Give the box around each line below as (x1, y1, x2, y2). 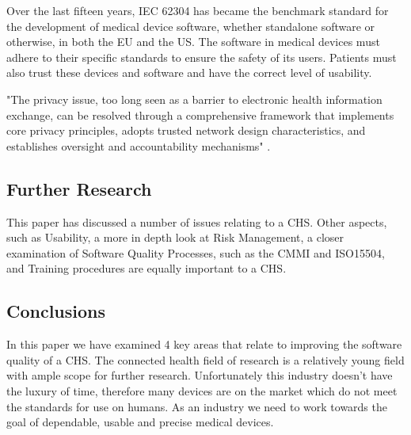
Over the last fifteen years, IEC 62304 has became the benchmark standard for (6, 2, 389, 18)
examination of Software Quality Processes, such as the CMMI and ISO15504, (6, 244, 385, 261)
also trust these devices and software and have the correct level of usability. (6, 64, 372, 81)
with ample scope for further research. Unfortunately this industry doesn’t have (6, 367, 393, 383)
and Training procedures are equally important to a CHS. (6, 260, 287, 277)
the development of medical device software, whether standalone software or (6, 17, 375, 34)
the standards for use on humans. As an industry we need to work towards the (6, 398, 387, 414)
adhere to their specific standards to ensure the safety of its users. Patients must (6, 48, 397, 65)
